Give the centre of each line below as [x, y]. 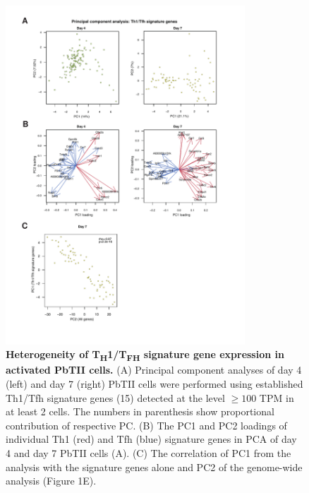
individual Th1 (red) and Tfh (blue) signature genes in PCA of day [151, 439]
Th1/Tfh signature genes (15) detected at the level [115, 397]
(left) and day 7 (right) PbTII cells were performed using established [154, 384]
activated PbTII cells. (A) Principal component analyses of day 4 [154, 370]
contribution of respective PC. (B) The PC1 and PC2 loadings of [146, 425]
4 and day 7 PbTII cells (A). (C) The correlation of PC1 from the [149, 453]
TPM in [277, 397]
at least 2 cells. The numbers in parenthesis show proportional [140, 411]
